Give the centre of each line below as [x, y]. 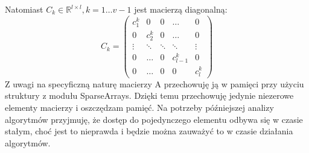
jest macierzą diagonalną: [181, 9]
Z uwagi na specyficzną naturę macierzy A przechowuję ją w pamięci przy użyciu [154, 83]
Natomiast [24, 9]
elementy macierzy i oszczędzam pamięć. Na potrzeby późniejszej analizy [139, 107]
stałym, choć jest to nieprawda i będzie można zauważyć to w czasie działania [149, 131]
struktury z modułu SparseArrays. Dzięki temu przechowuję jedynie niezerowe [149, 95]
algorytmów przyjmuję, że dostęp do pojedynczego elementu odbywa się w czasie [154, 119]
